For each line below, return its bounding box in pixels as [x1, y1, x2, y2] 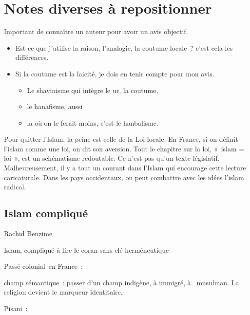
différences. [15, 52, 49, 62]
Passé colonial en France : [4, 261, 83, 271]
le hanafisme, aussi [27, 101, 83, 111]
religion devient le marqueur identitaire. [4, 287, 123, 297]
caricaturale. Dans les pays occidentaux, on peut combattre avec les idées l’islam [4, 172, 244, 182]
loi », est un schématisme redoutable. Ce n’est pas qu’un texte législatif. [4, 153, 220, 163]
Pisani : [4, 303, 28, 314]
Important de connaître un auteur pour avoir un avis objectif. [4, 26, 188, 37]
